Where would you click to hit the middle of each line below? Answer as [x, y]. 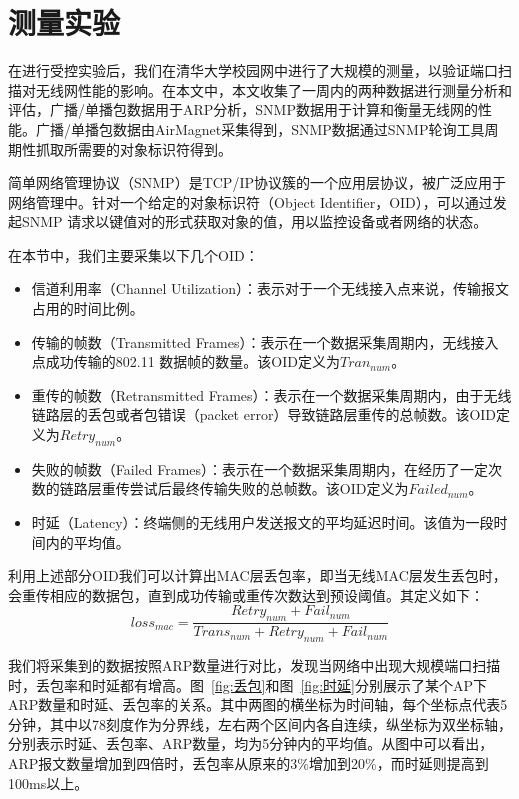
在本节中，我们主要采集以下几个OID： [133, 254]
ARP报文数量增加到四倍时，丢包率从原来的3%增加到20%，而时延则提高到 [248, 762]
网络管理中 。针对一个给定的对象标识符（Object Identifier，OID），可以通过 [250, 201]
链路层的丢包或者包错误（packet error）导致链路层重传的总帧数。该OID [264, 414]
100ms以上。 [48, 782]
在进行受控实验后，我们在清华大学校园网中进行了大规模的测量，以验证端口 [253, 70]
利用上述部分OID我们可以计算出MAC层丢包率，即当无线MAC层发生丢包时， [257, 575]
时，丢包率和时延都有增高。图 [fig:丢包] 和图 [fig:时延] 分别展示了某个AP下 [247, 684]
